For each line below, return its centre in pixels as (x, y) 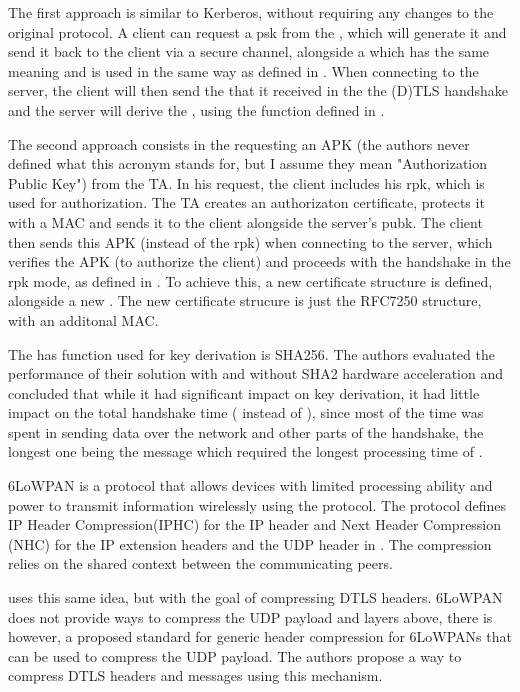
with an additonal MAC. (83, 319)
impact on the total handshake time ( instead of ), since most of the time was (246, 412)
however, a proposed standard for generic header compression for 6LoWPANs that (260, 636)
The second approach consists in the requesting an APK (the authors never (239, 143)
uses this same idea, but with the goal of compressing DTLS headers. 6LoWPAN (255, 597)
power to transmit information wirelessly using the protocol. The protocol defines (257, 504)
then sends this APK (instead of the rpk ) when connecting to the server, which (250, 241)
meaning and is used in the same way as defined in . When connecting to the (243, 70)
